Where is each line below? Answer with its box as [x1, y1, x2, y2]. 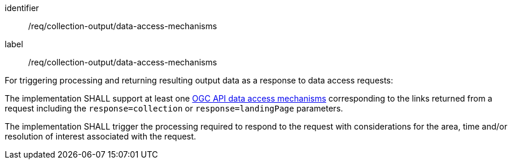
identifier [5, 3, 39, 13]
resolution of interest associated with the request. [5, 131, 196, 141]
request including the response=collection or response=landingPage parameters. [5, 103, 343, 113]
